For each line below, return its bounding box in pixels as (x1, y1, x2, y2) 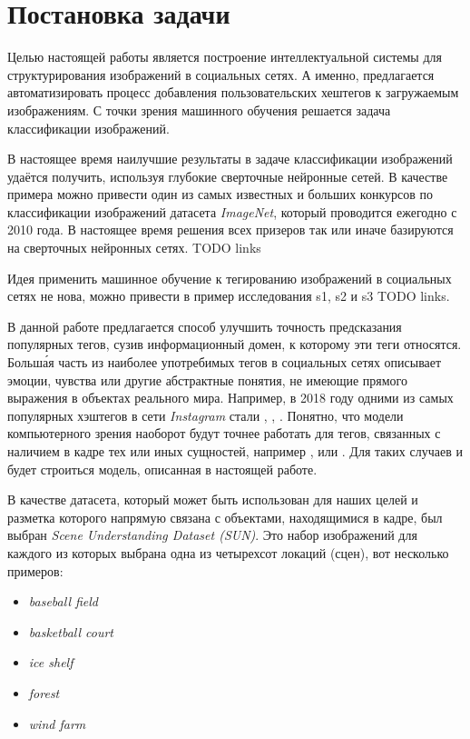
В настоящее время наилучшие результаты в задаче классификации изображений (7, 149, 453, 168)
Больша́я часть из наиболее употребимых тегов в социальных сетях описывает (7, 353, 442, 372)
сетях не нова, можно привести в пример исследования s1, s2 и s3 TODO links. (7, 286, 450, 305)
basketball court (28, 622, 114, 641)
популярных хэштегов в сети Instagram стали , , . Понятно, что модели (7, 405, 404, 424)
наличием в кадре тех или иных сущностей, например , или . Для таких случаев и (7, 442, 463, 460)
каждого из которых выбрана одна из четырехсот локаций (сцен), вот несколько (7, 543, 449, 562)
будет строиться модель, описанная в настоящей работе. (7, 459, 318, 478)
